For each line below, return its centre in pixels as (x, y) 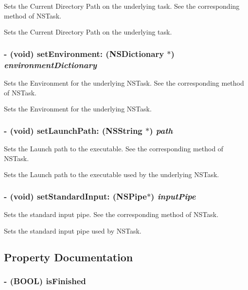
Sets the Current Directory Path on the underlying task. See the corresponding (122, 6)
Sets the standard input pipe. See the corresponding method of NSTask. (111, 214)
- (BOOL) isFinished (45, 281)
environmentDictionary (50, 64)
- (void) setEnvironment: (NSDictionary (84, 53)
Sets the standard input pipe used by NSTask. (73, 230)
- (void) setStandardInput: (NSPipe (75, 196)
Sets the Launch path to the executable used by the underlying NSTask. (112, 174)
